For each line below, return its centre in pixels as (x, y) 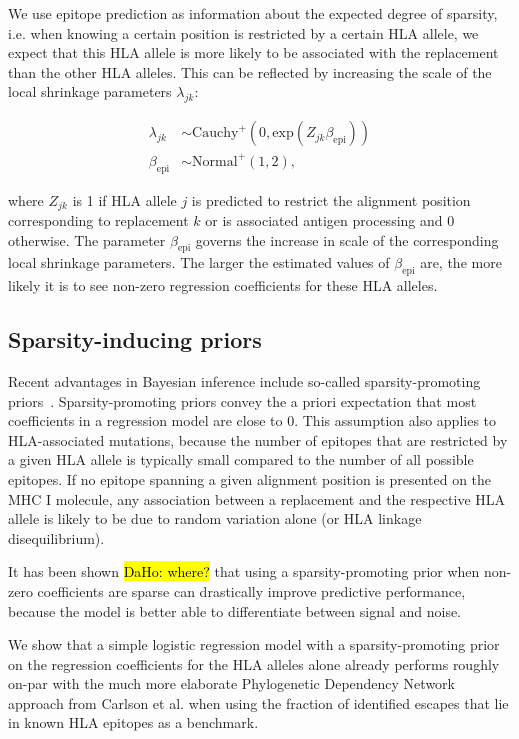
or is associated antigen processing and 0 (330, 219)
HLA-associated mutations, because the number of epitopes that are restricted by (258, 439)
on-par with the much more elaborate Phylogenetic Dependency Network (231, 683)
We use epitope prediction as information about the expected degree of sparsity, (253, 13)
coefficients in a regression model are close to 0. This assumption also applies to (252, 420)
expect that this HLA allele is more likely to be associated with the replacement (253, 52)
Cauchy (215, 133)
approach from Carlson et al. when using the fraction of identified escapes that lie (258, 702)
